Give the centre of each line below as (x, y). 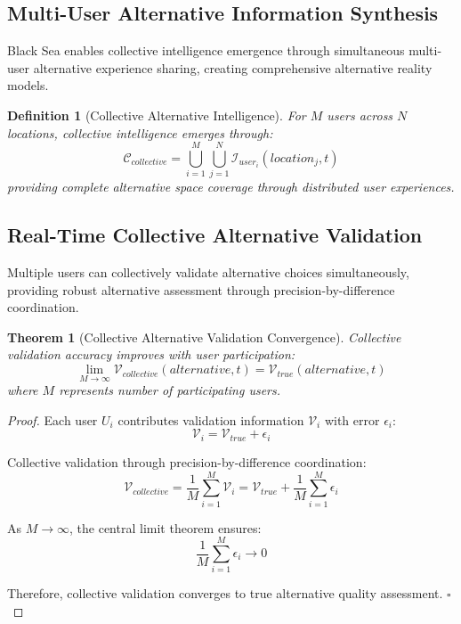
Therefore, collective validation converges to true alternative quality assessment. (225, 593)
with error (352, 419)
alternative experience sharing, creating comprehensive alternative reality (233, 67)
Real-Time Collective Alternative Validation (215, 235)
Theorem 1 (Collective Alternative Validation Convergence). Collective (204, 337)
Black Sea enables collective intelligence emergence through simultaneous (206, 50)
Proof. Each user (53, 419)
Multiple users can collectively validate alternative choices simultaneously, (208, 272)
